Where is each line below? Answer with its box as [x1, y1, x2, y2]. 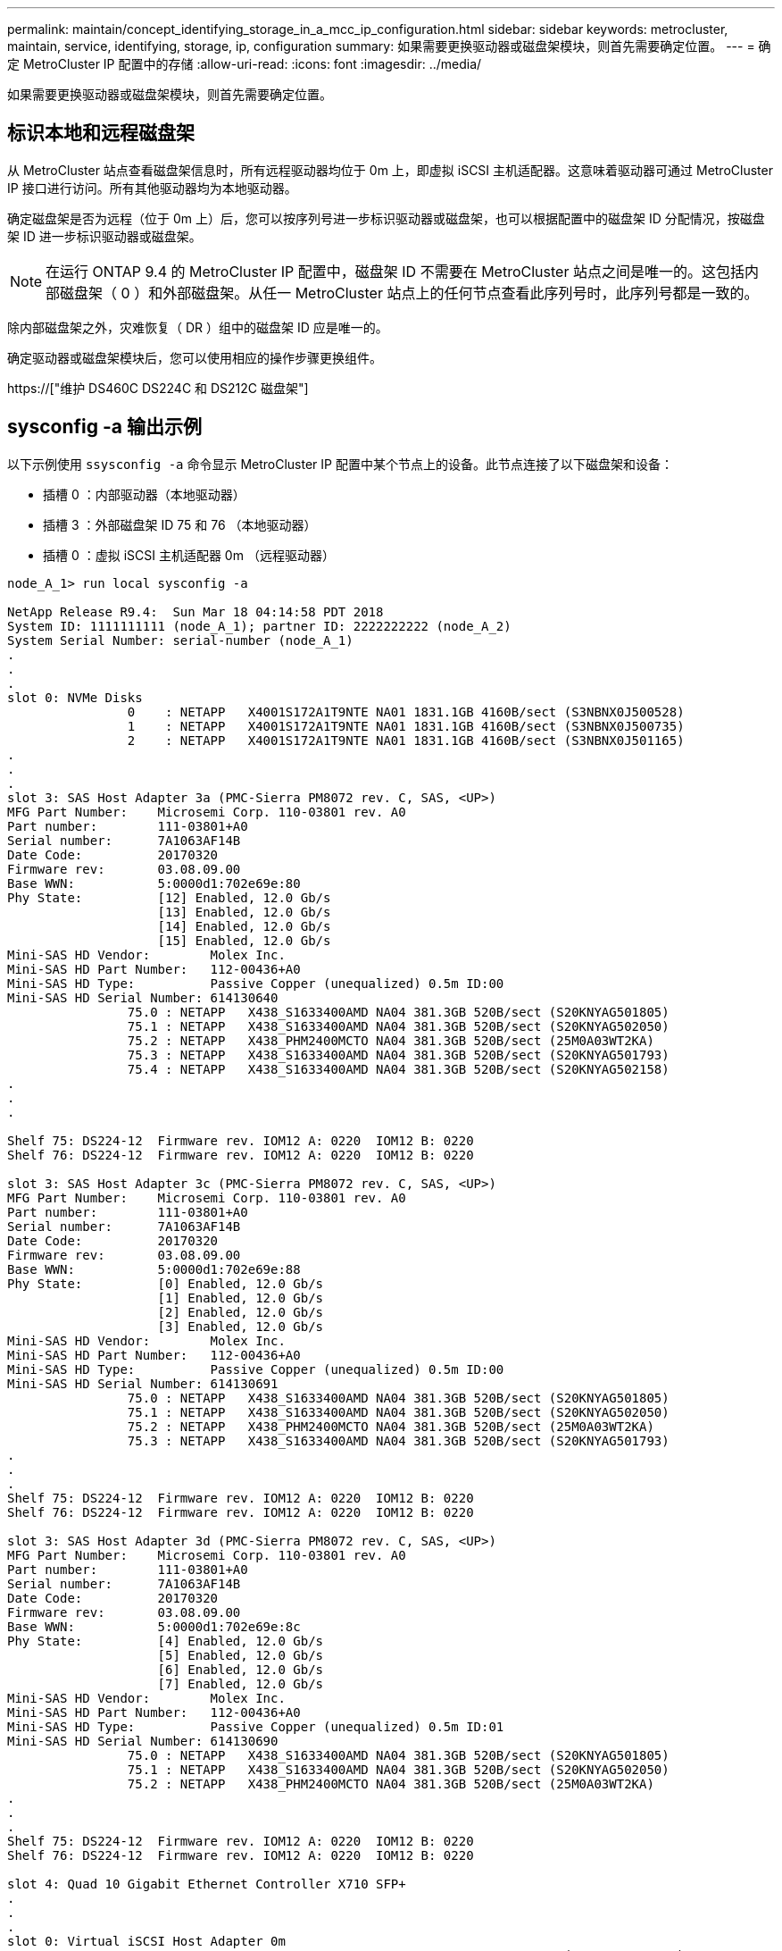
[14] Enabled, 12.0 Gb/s [157, 918, 331, 934]
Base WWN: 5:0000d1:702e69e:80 [7, 875, 301, 891]
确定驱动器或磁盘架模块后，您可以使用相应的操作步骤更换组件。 [7, 349, 382, 365]
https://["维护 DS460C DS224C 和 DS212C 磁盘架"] [7, 380, 309, 396]
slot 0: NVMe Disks [7, 690, 143, 705]
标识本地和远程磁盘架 [7, 121, 195, 145]
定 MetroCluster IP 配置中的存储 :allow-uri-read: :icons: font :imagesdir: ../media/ [7, 56, 482, 71]
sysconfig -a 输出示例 [7, 415, 202, 439]
